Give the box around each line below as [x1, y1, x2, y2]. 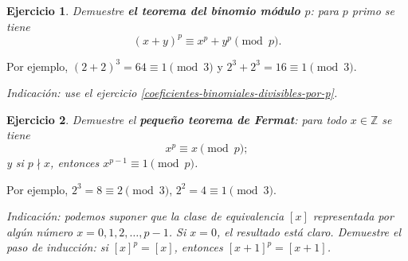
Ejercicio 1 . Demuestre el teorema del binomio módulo [6, 2, 300, 18]
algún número [6, 223, 73, 240]
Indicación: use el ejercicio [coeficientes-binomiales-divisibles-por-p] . [6, 84, 338, 101]
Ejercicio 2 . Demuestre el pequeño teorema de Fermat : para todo [6, 111, 347, 127]
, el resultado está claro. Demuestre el [216, 223, 402, 240]
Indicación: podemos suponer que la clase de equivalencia [6, 208, 284, 224]
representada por [312, 208, 394, 224]
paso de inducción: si [6, 239, 108, 255]
